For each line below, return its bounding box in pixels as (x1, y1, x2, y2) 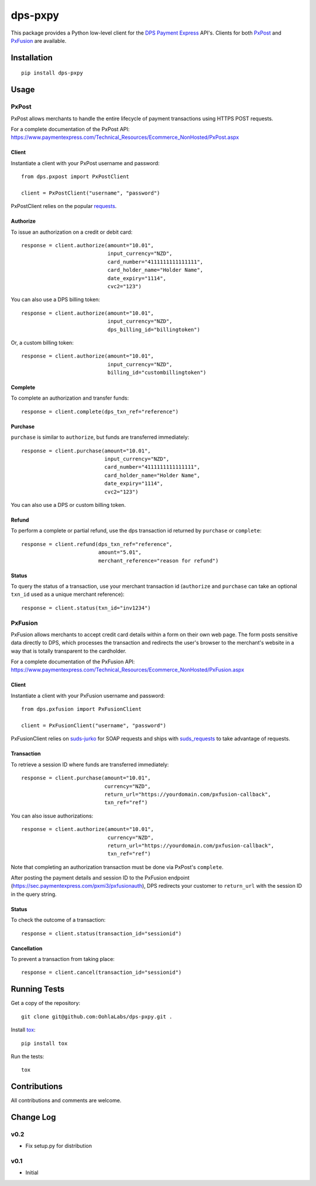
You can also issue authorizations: (11, 812, 94, 819)
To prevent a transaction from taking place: (11, 956, 115, 963)
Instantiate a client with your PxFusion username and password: (11, 692, 165, 699)
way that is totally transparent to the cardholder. (11, 647, 127, 655)
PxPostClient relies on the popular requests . (11, 203, 117, 210)
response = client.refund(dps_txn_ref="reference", (21, 541, 173, 547)
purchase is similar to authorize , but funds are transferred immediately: (11, 434, 190, 441)
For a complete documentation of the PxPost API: (11, 125, 130, 132)
